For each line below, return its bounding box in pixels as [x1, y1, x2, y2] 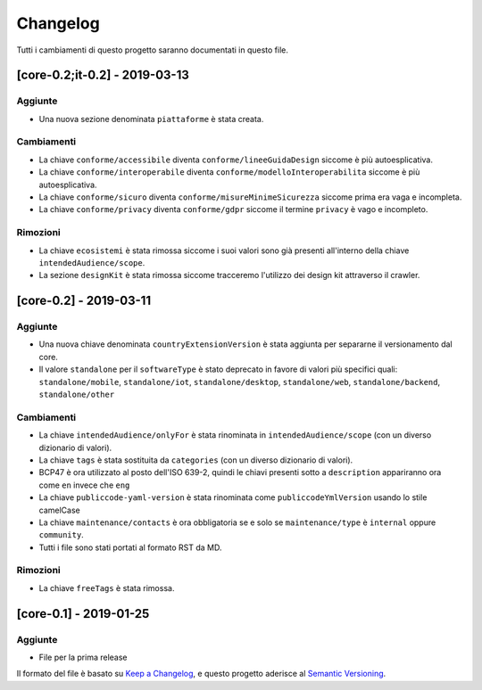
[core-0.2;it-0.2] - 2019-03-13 [16, 68, 189, 83]
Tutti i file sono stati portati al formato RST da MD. [38, 542, 222, 553]
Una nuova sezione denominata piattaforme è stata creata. [38, 113, 264, 124]
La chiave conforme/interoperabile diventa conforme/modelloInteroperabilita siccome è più [38, 167, 420, 177]
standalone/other [38, 390, 115, 400]
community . [38, 530, 84, 540]
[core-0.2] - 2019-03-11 [16, 293, 152, 308]
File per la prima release [38, 652, 129, 662]
